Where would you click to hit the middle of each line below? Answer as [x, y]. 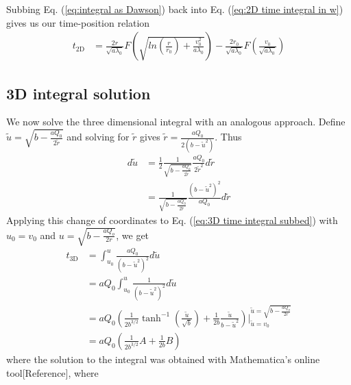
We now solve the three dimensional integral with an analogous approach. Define [176, 122]
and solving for [98, 137]
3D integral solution [78, 93]
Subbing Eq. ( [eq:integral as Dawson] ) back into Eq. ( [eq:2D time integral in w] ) [175, 9]
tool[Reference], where [52, 372]
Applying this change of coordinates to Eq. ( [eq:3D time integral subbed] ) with [172, 220]
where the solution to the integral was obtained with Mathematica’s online [163, 359]
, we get [133, 235]
